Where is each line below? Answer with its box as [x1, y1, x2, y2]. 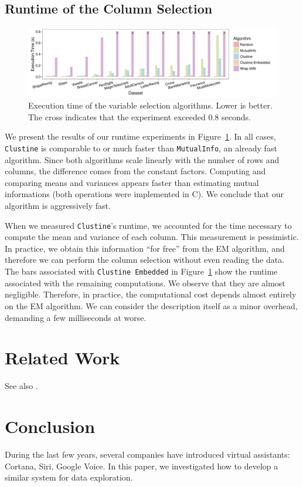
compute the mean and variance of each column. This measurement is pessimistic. [5, 231, 299, 243]
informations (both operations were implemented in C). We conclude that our [5, 188, 284, 200]
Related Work [5, 346, 120, 370]
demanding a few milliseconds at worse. [5, 311, 147, 323]
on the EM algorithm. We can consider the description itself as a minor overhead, [5, 299, 298, 312]
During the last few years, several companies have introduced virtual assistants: [5, 448, 290, 460]
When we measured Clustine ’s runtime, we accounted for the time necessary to [5, 219, 292, 231]
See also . [5, 380, 38, 392]
